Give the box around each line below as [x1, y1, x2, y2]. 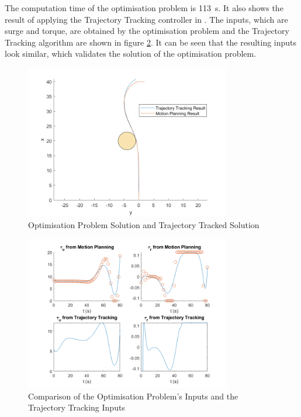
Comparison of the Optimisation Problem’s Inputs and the [28, 390, 238, 402]
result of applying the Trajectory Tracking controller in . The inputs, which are [5, 13, 288, 25]
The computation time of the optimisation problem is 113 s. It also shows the [5, 2, 283, 13]
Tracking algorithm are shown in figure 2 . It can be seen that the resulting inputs [5, 36, 297, 48]
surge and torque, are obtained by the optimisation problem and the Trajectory [5, 25, 289, 37]
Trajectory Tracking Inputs [28, 401, 125, 413]
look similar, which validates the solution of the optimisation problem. [5, 47, 257, 60]
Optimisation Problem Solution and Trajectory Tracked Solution [28, 218, 260, 230]
